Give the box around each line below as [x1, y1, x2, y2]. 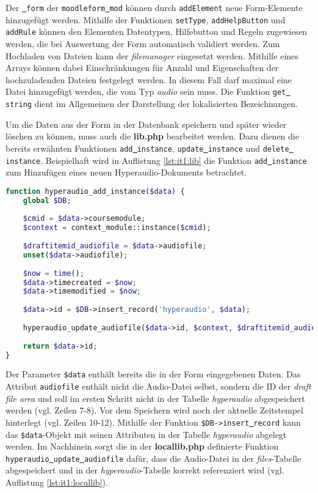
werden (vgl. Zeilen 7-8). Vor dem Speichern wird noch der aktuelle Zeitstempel [5, 404, 303, 417]
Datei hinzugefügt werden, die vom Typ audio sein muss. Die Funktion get [5, 85, 286, 98]
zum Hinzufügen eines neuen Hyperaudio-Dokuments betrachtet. [5, 166, 247, 179]
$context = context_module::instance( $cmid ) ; [23, 223, 211, 232]
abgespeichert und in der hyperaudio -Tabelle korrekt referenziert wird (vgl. [5, 464, 284, 476]
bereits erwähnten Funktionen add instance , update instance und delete [5, 141, 289, 154]
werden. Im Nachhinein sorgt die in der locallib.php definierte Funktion [5, 440, 279, 453]
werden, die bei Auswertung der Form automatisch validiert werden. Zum [5, 37, 280, 50]
